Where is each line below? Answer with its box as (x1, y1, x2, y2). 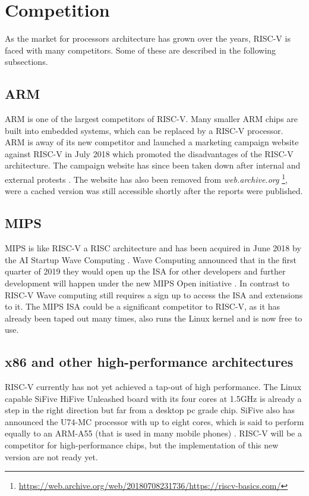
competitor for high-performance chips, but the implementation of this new (5, 439, 279, 451)
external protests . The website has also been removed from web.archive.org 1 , (5, 171, 288, 185)
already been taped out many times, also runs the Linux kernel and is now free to (5, 311, 302, 324)
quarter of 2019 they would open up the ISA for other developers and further (5, 265, 286, 277)
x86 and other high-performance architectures (5, 352, 294, 371)
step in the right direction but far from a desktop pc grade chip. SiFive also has (5, 404, 295, 416)
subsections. (5, 55, 48, 68)
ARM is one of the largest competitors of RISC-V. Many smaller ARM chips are (5, 113, 298, 125)
